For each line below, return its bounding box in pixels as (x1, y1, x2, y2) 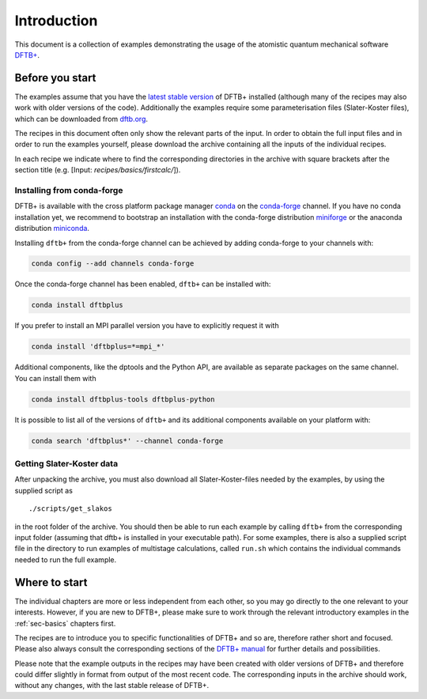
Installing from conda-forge (14, 184, 123, 195)
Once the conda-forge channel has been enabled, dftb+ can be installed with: (14, 279, 271, 289)
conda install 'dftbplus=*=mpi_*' (31, 342, 165, 351)
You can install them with (14, 373, 96, 383)
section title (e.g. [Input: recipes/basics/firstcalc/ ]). (14, 165, 181, 175)
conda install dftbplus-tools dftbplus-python (31, 395, 215, 403)
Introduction (14, 12, 98, 29)
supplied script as (14, 486, 73, 495)
